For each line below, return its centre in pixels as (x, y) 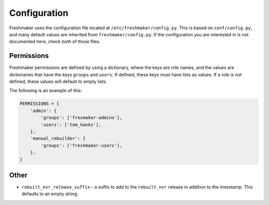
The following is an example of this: (46, 91)
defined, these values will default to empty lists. (58, 81)
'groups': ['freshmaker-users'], (81, 145)
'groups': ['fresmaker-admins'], (81, 118)
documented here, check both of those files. (55, 42)
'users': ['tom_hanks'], (71, 125)
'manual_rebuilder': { (58, 138)
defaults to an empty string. (50, 194)
